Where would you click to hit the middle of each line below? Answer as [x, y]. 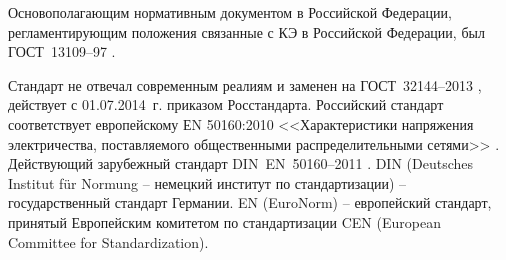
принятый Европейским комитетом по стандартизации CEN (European [224, 221]
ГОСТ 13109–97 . [62, 51]
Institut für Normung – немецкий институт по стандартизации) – [207, 182]
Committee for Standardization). [108, 241]
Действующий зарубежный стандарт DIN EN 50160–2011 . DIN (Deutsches [241, 163]
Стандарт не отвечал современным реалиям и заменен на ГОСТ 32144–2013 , [245, 84]
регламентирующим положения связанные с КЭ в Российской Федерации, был [246, 31]
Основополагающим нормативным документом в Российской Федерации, [230, 12]
